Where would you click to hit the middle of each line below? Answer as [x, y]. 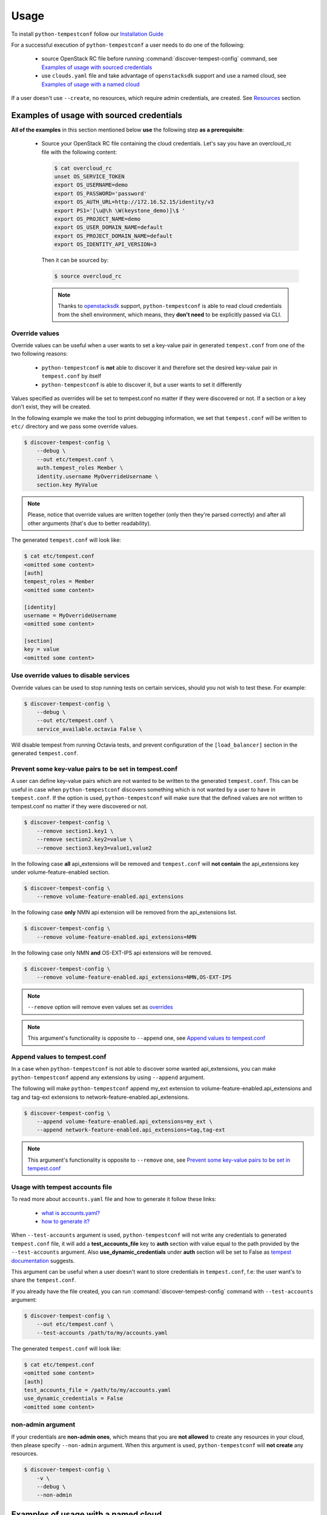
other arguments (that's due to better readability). [89, 523]
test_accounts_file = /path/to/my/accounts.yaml [97, 1390]
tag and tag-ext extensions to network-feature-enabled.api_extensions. [100, 1097]
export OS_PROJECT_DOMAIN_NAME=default [113, 236]
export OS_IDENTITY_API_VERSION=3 [105, 245]
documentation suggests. [43, 1260]
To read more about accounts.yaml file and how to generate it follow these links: [114, 1199]
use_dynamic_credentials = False [74, 1399]
